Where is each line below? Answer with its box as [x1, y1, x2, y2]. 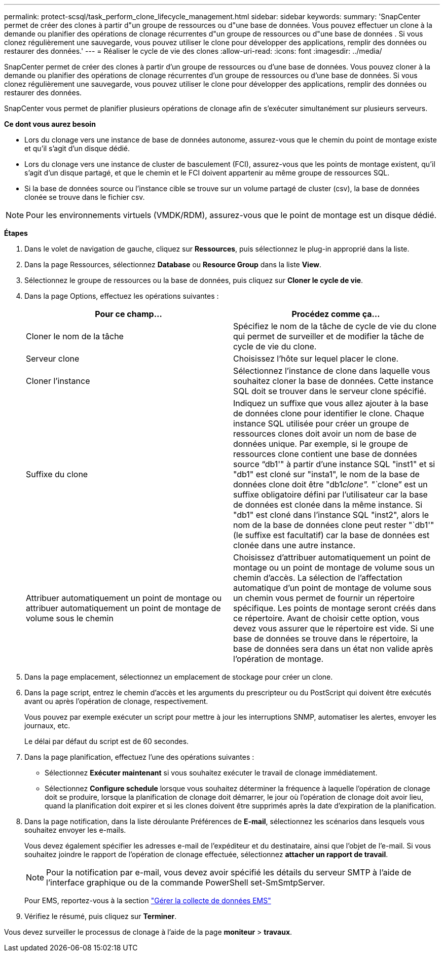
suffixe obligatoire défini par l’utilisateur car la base [233, 489, 428, 500]
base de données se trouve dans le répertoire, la [233, 633, 418, 644]
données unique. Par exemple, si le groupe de [233, 439, 408, 449]
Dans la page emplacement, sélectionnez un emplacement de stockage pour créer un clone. [24, 672, 333, 681]
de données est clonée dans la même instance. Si [233, 500, 423, 510]
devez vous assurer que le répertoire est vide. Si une [233, 623, 434, 633]
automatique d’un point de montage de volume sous [233, 583, 432, 593]
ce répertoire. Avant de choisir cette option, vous [233, 613, 420, 623]
